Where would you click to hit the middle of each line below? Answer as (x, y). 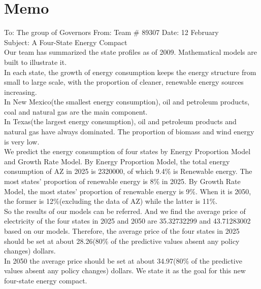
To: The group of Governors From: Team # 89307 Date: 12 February (111, 32)
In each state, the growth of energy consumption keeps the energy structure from (130, 72)
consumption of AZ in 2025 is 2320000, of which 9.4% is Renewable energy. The (128, 171)
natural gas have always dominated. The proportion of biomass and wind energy (129, 132)
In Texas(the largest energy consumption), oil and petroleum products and (120, 121)
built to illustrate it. (36, 62)
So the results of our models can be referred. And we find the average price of (125, 211)
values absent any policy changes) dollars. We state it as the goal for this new (125, 270)
